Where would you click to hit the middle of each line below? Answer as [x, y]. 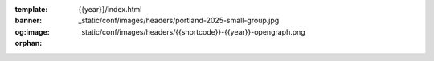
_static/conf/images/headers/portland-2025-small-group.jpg [179, 21]
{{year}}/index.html [110, 9]
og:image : [32, 31]
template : [31, 9]
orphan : [29, 43]
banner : [29, 21]
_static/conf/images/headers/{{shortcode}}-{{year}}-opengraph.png [192, 31]
